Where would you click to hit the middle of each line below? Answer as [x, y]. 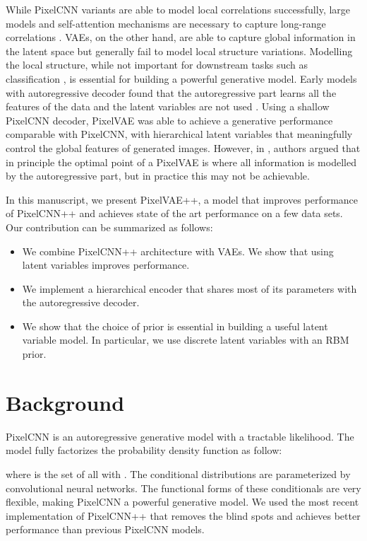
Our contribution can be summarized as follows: [109, 227]
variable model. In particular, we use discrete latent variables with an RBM [186, 340]
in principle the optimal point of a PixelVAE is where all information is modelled [181, 162]
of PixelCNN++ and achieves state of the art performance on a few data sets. [174, 213]
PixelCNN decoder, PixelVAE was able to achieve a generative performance [169, 120]
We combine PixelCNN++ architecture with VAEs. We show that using [178, 251]
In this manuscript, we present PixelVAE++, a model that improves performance [182, 199]
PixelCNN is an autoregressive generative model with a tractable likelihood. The [180, 436]
